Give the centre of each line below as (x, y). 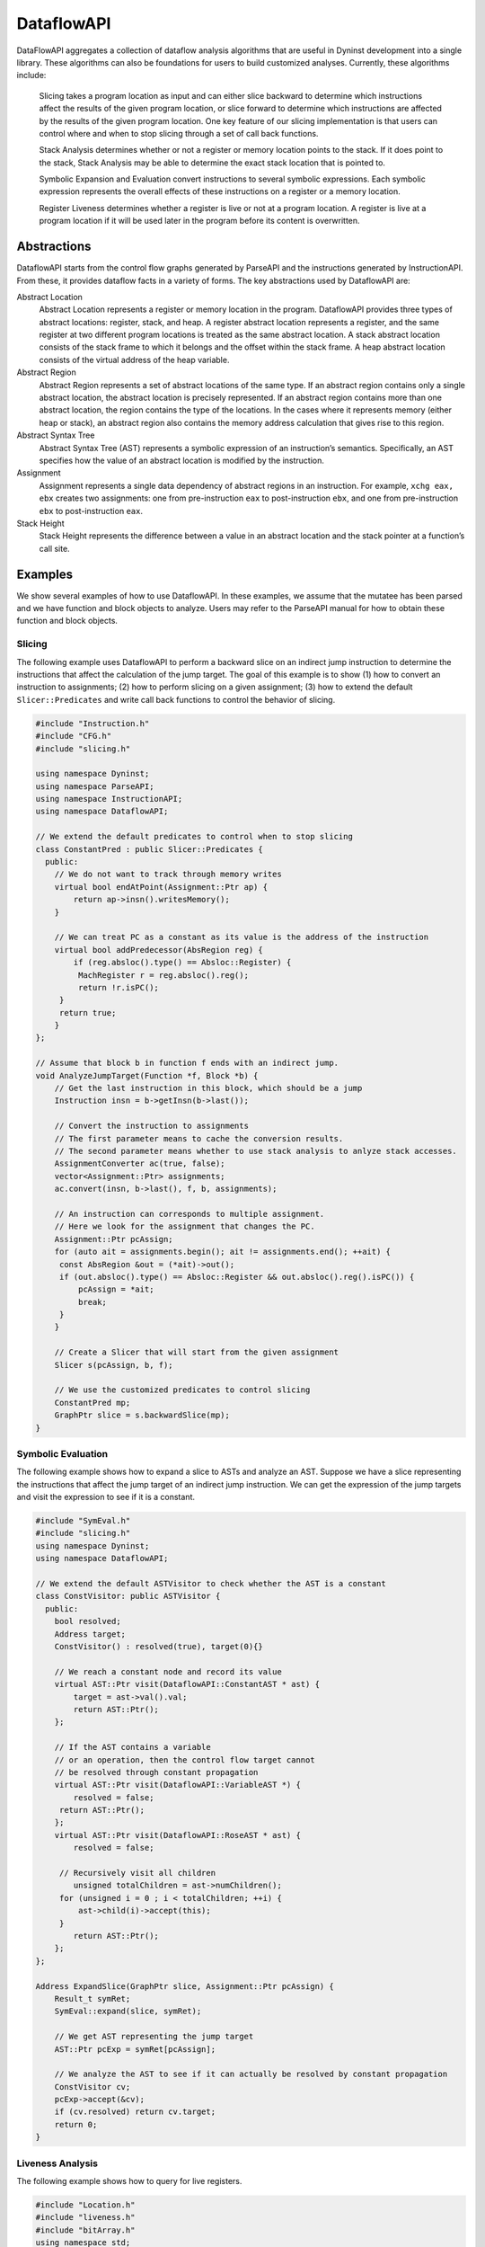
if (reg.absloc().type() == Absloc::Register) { (182, 963)
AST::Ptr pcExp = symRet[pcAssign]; (135, 2049)
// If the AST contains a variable (132, 1747)
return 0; (76, 2124)
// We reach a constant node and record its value (168, 1671)
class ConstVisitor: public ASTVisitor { (128, 1596)
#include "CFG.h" (74, 736)
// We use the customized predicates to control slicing (182, 1390)
